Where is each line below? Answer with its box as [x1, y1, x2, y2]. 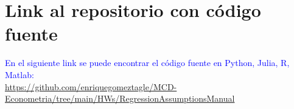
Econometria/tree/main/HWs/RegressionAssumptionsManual [5, 92, 235, 105]
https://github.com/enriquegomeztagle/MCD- [5, 80, 177, 93]
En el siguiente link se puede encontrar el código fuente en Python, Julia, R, [5, 56, 290, 69]
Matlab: [5, 68, 34, 81]
